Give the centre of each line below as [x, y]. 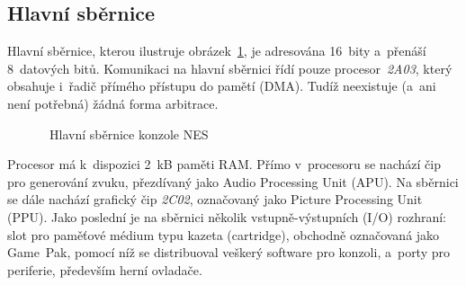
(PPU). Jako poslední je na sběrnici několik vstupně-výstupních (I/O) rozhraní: [227, 216]
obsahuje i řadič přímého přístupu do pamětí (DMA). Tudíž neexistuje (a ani [222, 86]
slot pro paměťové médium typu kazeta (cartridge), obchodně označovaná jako [224, 234]
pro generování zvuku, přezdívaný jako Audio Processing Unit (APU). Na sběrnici [233, 181]
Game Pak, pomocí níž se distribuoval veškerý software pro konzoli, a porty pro [229, 252]
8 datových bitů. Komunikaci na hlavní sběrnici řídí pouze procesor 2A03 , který [230, 68]
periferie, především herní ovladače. [105, 269]
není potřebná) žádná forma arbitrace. [113, 103]
